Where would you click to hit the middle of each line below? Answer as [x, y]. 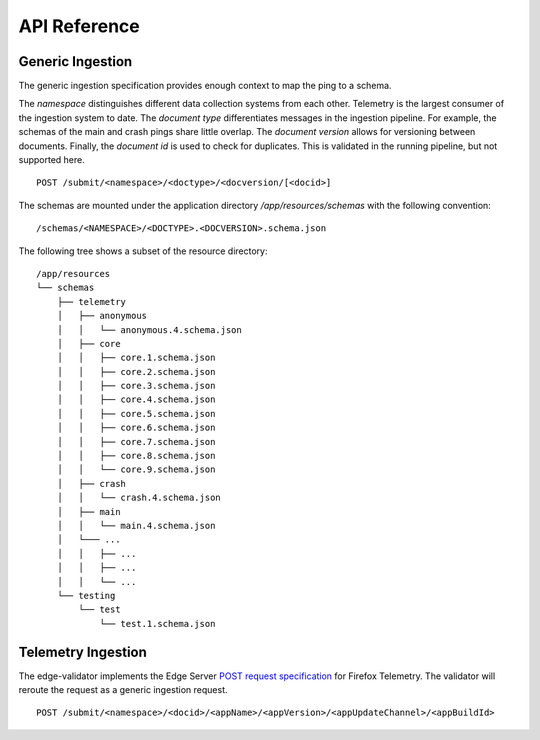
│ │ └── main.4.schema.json [136, 525]
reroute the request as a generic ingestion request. [123, 690]
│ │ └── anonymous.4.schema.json [149, 329]
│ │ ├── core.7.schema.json [136, 441]
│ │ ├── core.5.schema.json [136, 413]
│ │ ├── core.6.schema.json [136, 428]
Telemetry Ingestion [82, 651]
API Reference [79, 26]
